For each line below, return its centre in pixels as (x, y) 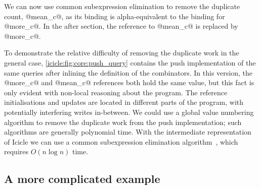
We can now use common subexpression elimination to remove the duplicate (122, 6)
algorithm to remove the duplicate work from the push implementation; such (123, 122)
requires (16, 151)
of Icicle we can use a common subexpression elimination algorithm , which (121, 141)
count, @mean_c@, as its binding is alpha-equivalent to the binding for (115, 16)
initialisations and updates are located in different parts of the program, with (124, 102)
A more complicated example (82, 179)
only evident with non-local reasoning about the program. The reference (116, 92)
